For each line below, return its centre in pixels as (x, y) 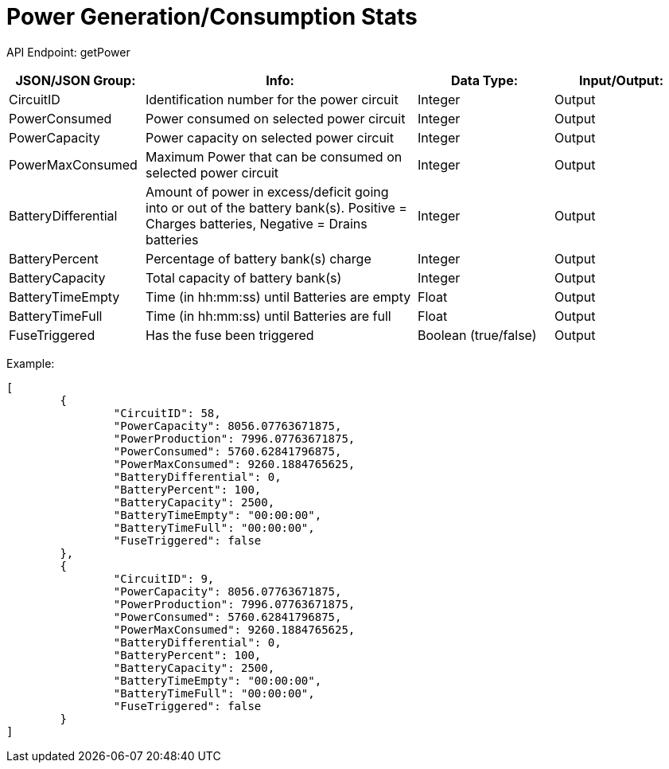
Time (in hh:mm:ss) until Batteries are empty (278, 297)
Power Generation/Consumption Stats (212, 17)
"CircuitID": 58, (167, 413)
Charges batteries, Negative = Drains (257, 223)
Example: (31, 363)
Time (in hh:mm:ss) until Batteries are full (268, 316)
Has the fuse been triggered (230, 335)
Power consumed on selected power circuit (276, 118)
